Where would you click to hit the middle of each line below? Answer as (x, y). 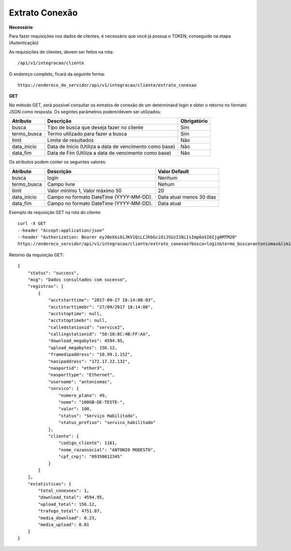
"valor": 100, (75, 409)
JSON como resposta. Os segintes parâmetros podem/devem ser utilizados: (85, 112)
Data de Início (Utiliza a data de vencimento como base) (111, 147)
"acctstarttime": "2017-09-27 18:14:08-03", (102, 300)
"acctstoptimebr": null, (78, 320)
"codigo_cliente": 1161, (88, 443)
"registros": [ (46, 286)
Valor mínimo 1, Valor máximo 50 (84, 191)
